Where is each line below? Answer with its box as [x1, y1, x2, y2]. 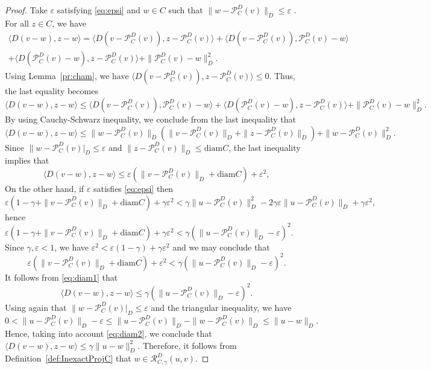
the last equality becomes [5, 85, 98, 97]
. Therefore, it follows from [137, 339, 237, 351]
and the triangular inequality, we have [151, 301, 292, 313]
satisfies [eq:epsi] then [93, 182, 174, 195]
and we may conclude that [172, 240, 270, 253]
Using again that [5, 301, 67, 313]
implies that [5, 154, 49, 167]
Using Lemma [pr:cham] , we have [5, 69, 129, 82]
